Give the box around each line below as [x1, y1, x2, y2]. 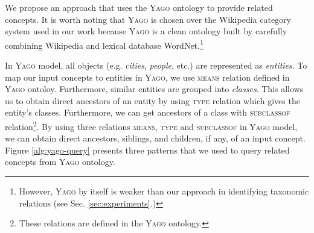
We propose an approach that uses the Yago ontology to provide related [5, 1, 273, 13]
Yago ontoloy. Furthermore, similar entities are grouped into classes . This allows [5, 82, 304, 95]
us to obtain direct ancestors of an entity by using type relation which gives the [5, 94, 300, 107]
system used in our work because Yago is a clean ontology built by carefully [5, 25, 287, 37]
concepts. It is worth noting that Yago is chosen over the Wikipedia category [5, 13, 291, 25]
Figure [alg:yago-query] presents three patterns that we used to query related [5, 143, 290, 156]
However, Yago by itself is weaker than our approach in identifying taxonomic [19, 185, 309, 197]
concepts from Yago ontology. [5, 155, 115, 168]
